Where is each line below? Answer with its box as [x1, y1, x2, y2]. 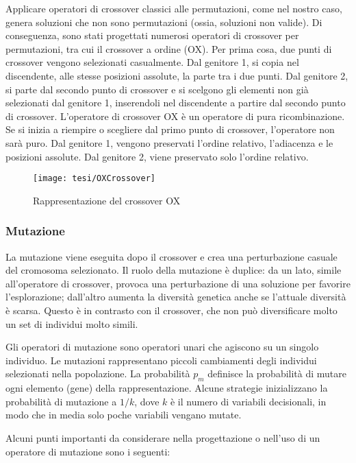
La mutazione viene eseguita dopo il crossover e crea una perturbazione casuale [5, 249, 338, 263]
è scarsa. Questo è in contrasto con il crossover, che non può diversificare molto [5, 302, 338, 317]
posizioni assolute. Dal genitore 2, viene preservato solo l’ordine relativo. [5, 149, 309, 163]
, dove [134, 394, 160, 408]
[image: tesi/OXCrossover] [33, 174, 155, 184]
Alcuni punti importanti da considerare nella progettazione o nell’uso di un [5, 430, 320, 444]
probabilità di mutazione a [5, 394, 117, 408]
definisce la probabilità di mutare [207, 366, 347, 381]
